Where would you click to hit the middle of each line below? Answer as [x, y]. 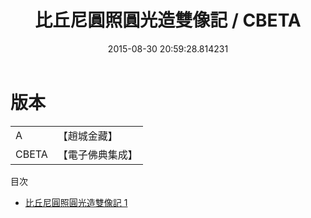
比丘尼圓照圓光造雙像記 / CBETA [168, 20]
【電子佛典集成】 [97, 154]
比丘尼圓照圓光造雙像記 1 [76, 202]
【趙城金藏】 [87, 136]
